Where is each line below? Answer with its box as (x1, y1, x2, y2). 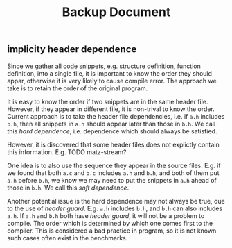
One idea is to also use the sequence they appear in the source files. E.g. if (7, 161, 222, 170)
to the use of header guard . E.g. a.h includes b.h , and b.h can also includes (7, 204, 223, 213)
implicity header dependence (7, 43, 137, 56)
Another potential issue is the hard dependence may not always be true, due (7, 197, 225, 205)
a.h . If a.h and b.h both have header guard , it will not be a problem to (7, 211, 205, 220)
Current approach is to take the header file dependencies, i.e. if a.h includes (7, 112, 225, 120)
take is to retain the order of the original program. (7, 84, 148, 92)
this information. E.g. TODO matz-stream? (7, 147, 127, 156)
